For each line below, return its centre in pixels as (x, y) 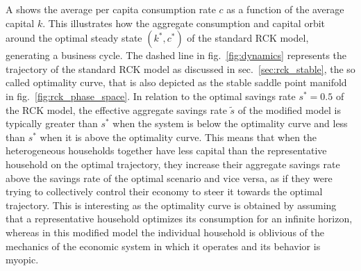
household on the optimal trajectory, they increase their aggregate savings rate (173, 164)
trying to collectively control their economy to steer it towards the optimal (164, 191)
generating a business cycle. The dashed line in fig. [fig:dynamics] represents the (176, 55)
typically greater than (52, 123)
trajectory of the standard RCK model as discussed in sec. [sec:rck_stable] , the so (180, 68)
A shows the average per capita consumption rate (111, 9)
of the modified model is (289, 109)
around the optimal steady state (74, 38)
